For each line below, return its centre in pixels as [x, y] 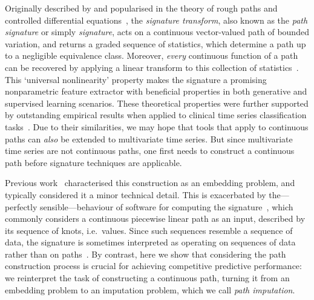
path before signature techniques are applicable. [93, 162]
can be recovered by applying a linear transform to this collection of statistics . [152, 67]
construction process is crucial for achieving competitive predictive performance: [153, 266]
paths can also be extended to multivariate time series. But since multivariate [149, 138]
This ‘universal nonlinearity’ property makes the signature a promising [136, 79]
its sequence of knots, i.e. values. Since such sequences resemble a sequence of [149, 230]
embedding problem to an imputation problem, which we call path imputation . [150, 289]
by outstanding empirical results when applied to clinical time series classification [156, 115]
